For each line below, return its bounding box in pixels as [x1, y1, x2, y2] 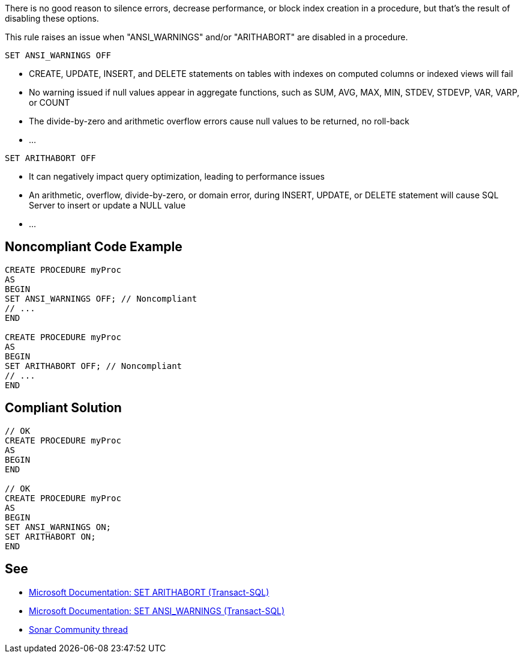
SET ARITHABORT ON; [5, 531, 96, 541]
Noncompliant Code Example [5, 239, 182, 255]
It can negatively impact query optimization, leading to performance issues [29, 171, 325, 181]
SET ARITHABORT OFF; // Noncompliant [5, 361, 182, 371]
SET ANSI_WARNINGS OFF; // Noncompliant [5, 293, 197, 303]
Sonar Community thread [29, 624, 128, 635]
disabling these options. [5, 13, 99, 23]
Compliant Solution [5, 400, 122, 416]
